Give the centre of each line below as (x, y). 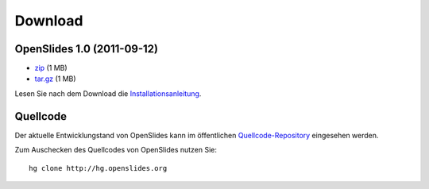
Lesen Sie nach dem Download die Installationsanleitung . (108, 93)
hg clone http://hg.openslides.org (98, 168)
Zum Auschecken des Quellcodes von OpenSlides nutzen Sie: (116, 150)
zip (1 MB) (51, 68)
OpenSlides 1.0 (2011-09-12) (87, 49)
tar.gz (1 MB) (55, 79)
